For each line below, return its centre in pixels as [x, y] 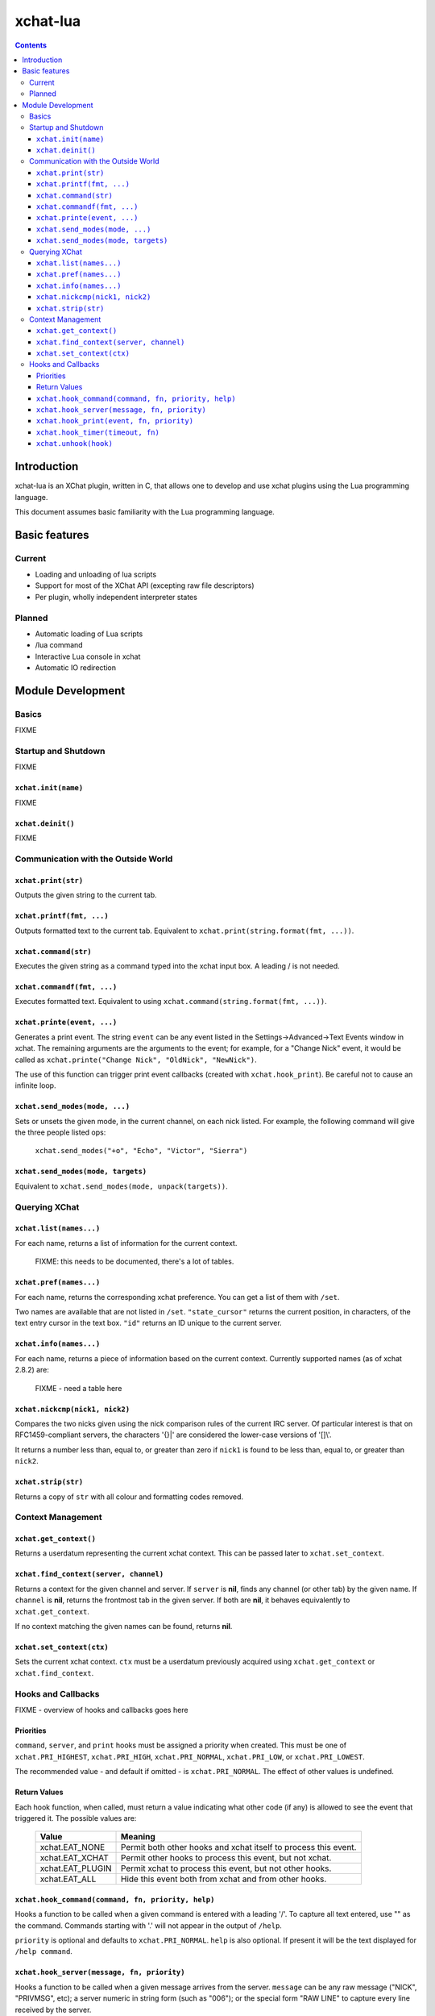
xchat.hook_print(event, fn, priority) [115, 421]
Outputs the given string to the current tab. [86, 895]
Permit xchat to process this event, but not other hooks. [226, 1868]
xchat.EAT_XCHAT [74, 1858]
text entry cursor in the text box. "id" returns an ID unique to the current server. [148, 1323]
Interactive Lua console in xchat [88, 656]
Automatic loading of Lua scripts [89, 634]
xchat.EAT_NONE [72, 1847]
